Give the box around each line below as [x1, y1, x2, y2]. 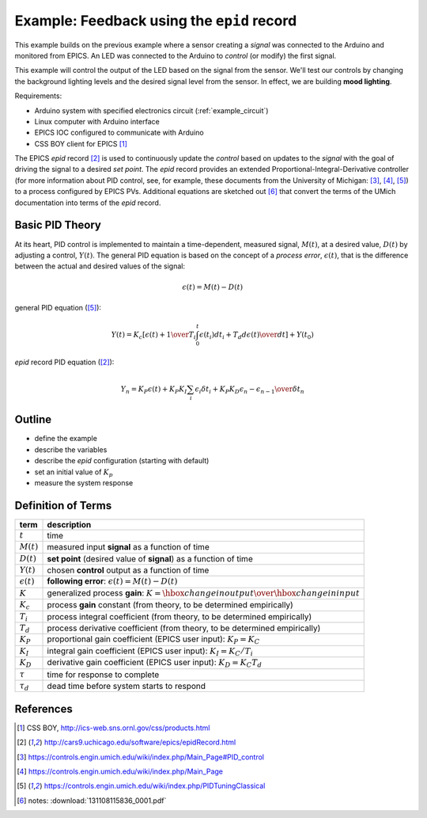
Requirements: [14, 91, 62, 101]
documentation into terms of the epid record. [14, 198, 161, 207]
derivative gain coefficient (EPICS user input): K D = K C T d [47, 657, 263, 669]
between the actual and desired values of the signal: [14, 261, 186, 271]
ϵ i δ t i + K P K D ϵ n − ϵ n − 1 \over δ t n [195, 384, 304, 395]
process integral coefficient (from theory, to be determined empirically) [47, 611, 312, 622]
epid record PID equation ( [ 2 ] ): [14, 357, 115, 367]
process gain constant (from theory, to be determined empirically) [47, 599, 294, 611]
